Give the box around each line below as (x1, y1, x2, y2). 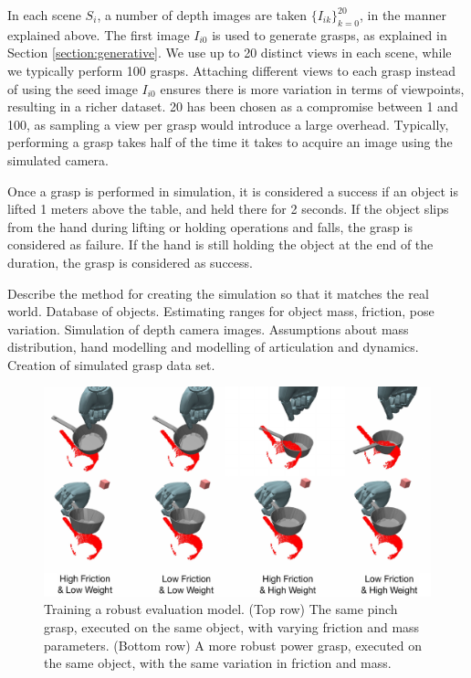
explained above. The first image (7, 25, 190, 44)
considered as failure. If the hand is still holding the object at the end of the (7, 235, 434, 254)
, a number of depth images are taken (97, 5, 307, 24)
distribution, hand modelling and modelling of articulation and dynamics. (7, 337, 419, 356)
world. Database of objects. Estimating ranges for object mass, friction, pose (7, 302, 434, 321)
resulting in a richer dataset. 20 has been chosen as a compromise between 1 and (7, 97, 458, 116)
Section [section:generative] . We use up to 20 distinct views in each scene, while (7, 43, 452, 62)
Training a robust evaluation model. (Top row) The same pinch (44, 599, 398, 619)
